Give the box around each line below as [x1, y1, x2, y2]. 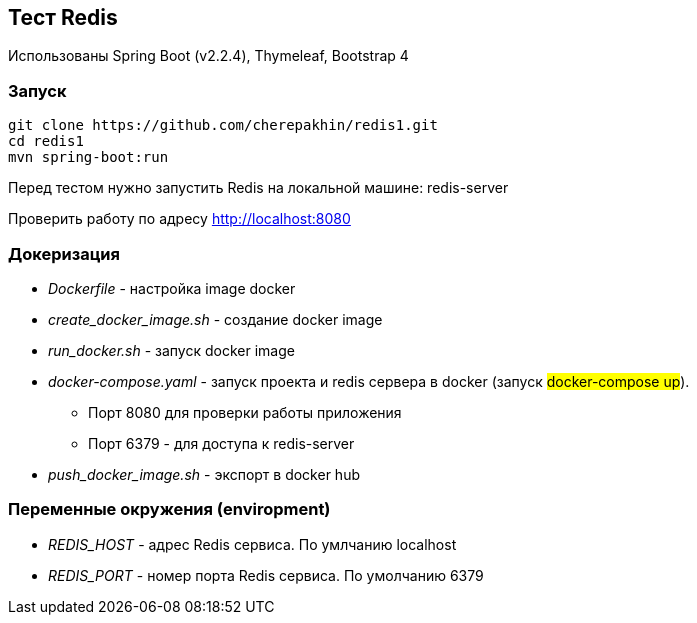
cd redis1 [8, 133, 84, 150]
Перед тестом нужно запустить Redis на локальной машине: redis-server [8, 179, 509, 197]
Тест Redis [8, 5, 118, 30]
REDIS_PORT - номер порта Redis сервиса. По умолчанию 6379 [48, 566, 484, 584]
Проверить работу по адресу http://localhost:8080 [8, 210, 351, 228]
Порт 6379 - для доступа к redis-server [88, 434, 355, 452]
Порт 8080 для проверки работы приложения [88, 403, 402, 421]
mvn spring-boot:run [8, 149, 169, 166]
